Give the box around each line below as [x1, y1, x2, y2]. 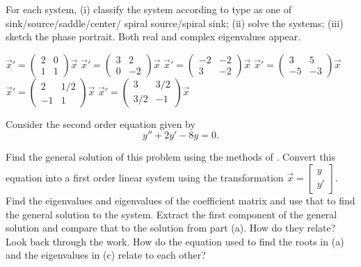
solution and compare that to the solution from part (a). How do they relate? [6, 220, 336, 235]
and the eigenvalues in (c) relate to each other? [6, 248, 206, 262]
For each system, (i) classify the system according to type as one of [6, 2, 292, 16]
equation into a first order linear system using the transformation [6, 170, 284, 184]
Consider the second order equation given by [6, 116, 195, 131]
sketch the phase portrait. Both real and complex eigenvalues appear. [6, 29, 301, 44]
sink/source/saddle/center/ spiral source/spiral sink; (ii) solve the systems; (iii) [6, 15, 344, 30]
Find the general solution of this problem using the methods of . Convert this [6, 149, 335, 164]
